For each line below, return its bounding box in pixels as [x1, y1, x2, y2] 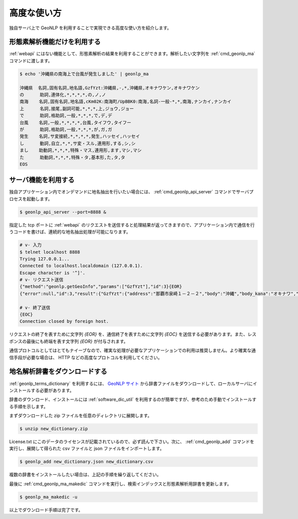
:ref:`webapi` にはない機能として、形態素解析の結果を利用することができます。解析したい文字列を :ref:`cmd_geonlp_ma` [9, 51, 255, 57]
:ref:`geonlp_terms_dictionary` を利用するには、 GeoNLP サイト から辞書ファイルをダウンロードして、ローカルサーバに [9, 380, 253, 386]
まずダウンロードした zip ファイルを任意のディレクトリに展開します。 [9, 413, 152, 419]
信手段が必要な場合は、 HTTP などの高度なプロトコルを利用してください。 [9, 354, 162, 360]
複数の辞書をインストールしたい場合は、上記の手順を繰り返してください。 [9, 472, 161, 478]
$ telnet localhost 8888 [19, 249, 80, 255]
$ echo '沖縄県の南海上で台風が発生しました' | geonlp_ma [19, 71, 149, 76]
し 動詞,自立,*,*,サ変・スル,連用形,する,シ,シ [19, 141, 136, 146]
